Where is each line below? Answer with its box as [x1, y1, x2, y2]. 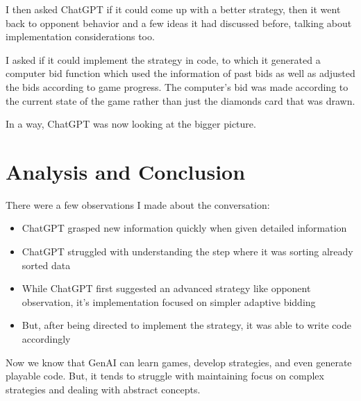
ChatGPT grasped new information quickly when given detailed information [22, 221, 347, 235]
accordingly [22, 332, 71, 346]
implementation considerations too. [6, 29, 155, 44]
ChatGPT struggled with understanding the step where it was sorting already [22, 244, 353, 259]
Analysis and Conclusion [6, 157, 246, 185]
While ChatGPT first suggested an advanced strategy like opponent [22, 281, 311, 296]
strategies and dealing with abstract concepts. [6, 382, 201, 396]
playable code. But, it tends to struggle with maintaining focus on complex [6, 368, 324, 383]
